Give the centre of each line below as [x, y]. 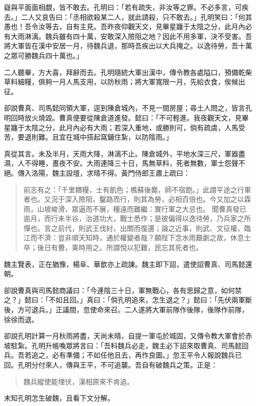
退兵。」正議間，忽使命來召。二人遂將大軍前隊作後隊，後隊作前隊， [140, 310]
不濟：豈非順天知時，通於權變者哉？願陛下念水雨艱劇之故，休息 [141, 238]
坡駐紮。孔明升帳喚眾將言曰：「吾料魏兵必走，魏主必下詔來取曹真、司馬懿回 [126, 345]
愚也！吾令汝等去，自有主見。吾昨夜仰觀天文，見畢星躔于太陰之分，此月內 [125, 26]
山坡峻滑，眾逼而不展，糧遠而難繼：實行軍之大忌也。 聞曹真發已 [142, 208]
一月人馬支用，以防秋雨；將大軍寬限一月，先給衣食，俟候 [145, 82]
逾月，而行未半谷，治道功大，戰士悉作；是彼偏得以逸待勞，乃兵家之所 [137, 218]
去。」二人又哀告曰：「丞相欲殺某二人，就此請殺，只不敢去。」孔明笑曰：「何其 [128, 17]
